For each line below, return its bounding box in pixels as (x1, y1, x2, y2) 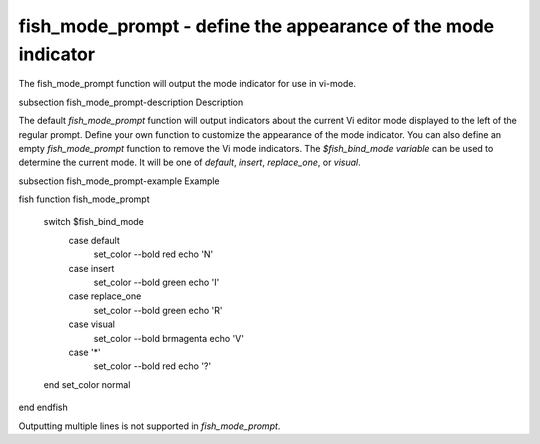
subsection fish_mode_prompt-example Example (18, 175, 220, 187)
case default (68, 234, 120, 246)
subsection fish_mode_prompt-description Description (18, 96, 244, 108)
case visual (68, 318, 115, 330)
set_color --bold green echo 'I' (93, 276, 220, 289)
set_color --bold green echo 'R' (93, 304, 223, 316)
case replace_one (68, 290, 142, 302)
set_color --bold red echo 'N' (93, 248, 214, 260)
